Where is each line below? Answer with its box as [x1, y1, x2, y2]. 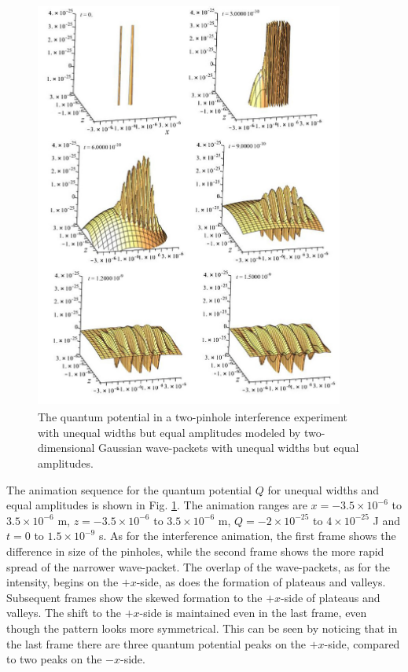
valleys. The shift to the [6, 604, 121, 621]
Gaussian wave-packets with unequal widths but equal [98, 439, 359, 456]
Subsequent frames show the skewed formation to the [6, 589, 263, 605]
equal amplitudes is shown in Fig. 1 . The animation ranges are [6, 497, 307, 513]
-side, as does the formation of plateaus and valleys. [136, 574, 386, 590]
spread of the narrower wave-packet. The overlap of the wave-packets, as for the [6, 558, 391, 575]
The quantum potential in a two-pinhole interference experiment [38, 409, 348, 425]
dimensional [38, 439, 95, 456]
